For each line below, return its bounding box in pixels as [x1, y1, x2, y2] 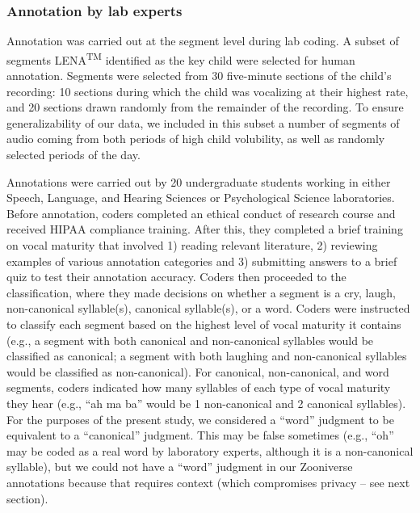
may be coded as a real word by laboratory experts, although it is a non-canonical [6, 442, 414, 459]
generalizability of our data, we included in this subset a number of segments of [6, 114, 400, 131]
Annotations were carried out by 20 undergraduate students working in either [6, 173, 391, 190]
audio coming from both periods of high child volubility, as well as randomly [6, 130, 385, 147]
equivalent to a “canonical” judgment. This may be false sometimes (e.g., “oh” [6, 427, 394, 444]
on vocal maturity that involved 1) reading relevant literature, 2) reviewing [6, 237, 378, 253]
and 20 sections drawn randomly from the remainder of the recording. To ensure [6, 99, 404, 116]
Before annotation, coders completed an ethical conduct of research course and [6, 204, 396, 221]
